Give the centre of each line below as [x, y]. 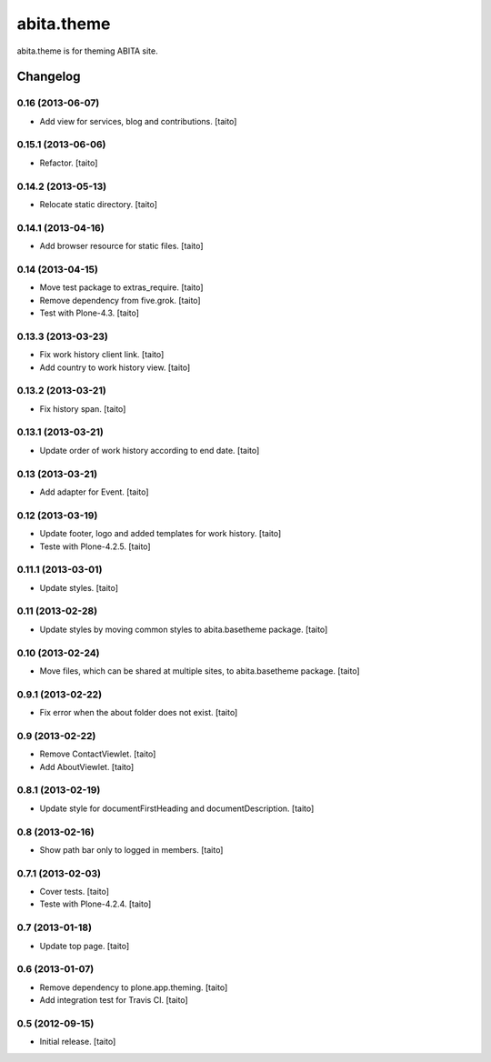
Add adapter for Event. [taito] [94, 492]
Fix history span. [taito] [83, 408]
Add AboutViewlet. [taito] [87, 766]
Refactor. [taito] [69, 163]
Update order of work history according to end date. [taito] [150, 450]
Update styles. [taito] [79, 587]
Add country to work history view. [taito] [115, 367]
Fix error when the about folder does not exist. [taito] [139, 713]
